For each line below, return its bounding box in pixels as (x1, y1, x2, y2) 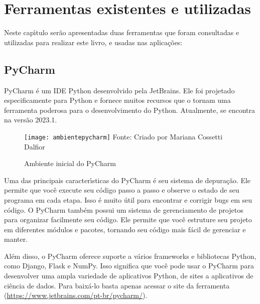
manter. (4, 234, 28, 244)
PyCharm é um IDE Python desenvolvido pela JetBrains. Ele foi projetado (4, 85, 235, 95)
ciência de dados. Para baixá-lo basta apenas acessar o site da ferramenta (4, 280, 230, 290)
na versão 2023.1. (4, 114, 57, 125)
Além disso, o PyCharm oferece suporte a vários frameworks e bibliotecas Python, (4, 250, 256, 261)
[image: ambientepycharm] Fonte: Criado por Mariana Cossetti (24, 131, 223, 141)
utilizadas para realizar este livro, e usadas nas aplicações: (4, 37, 183, 47)
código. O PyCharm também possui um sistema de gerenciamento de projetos (4, 204, 243, 215)
